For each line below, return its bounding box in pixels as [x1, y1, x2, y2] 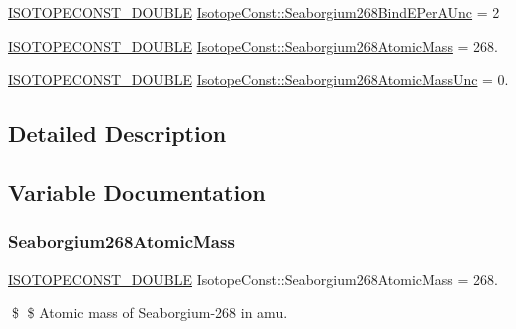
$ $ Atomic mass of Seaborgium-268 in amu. [11, 302, 288, 323]
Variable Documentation [8, 176, 266, 207]
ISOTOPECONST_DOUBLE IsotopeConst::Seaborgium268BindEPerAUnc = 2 [8, 2, 500, 22]
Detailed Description [8, 118, 227, 149]
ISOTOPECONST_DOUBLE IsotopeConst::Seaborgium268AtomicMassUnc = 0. [8, 69, 509, 90]
